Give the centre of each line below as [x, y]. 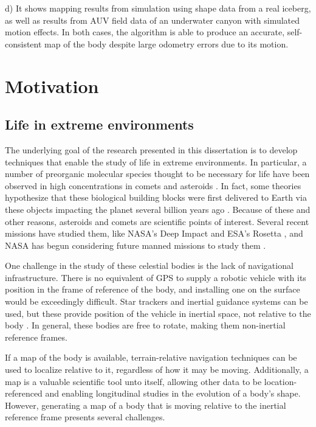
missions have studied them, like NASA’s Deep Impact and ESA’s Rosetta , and [154, 233]
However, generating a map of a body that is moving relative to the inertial [146, 405]
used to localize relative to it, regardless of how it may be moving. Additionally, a [157, 370]
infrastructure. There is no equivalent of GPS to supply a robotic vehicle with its [156, 277]
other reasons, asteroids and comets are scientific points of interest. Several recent [157, 221]
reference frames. [36, 337]
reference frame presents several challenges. [85, 417]
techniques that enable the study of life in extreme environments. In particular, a [156, 161]
